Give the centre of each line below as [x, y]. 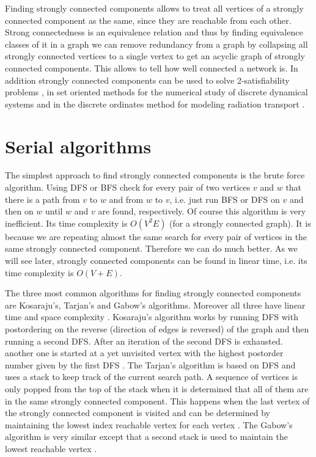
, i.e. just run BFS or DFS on [225, 199]
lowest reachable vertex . [51, 448]
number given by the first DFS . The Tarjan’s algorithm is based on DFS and [150, 364]
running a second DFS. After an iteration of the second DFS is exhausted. [144, 341]
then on [19, 211]
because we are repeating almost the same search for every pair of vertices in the [156, 236]
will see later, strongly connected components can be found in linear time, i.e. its [156, 261]
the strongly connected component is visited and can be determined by [138, 413]
